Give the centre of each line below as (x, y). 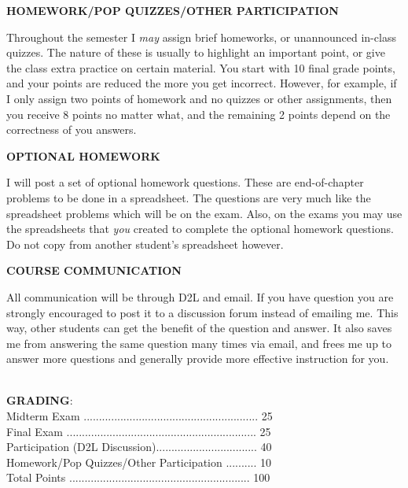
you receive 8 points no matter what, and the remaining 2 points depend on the (198, 114)
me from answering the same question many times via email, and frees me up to (199, 343)
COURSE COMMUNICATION (94, 270)
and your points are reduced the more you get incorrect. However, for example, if (202, 83)
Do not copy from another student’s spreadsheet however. (145, 244)
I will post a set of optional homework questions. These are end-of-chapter (185, 182)
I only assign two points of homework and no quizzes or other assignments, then (199, 98)
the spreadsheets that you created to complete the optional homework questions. (200, 229)
